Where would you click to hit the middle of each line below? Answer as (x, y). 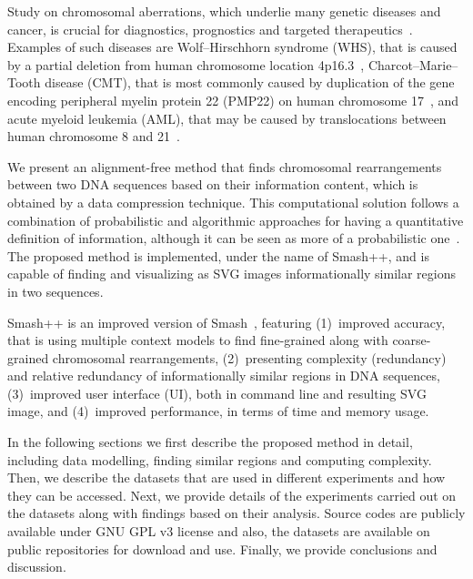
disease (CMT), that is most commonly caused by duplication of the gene (250, 82)
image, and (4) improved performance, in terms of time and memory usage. (218, 411)
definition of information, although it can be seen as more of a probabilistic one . (234, 238)
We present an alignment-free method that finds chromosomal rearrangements (225, 166)
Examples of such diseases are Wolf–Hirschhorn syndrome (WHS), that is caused (232, 47)
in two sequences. (55, 291)
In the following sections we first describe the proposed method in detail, (210, 442)
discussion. (37, 567)
